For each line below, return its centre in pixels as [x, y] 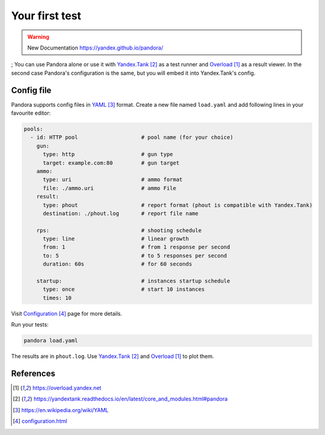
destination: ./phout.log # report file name [121, 213]
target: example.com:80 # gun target [111, 163]
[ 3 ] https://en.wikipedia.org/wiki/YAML [61, 410]
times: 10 [57, 298]
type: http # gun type [108, 154]
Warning [38, 37]
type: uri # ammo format [113, 180]
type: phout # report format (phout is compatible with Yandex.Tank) [178, 205]
